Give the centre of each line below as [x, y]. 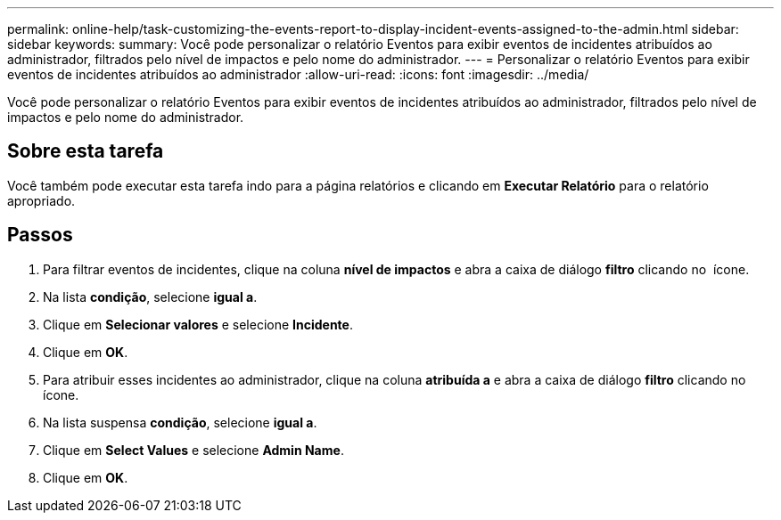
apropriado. [41, 200]
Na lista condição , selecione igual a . [150, 297]
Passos [40, 235]
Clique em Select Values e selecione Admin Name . [193, 450]
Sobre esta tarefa [86, 151]
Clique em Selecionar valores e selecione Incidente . [198, 324]
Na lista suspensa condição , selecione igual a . [180, 422]
